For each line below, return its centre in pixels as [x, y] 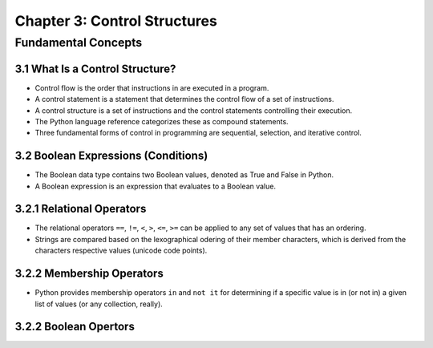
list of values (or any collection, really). [99, 304]
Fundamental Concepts [79, 42]
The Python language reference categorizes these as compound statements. [162, 121]
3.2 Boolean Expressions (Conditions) [111, 156]
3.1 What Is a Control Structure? [95, 69]
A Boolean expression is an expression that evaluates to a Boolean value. [156, 186]
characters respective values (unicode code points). [121, 251]
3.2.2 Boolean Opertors [75, 327]
